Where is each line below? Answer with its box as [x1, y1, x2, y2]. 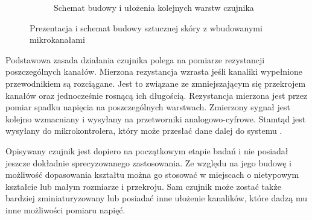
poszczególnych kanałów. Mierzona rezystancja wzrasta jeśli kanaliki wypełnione [5, 65, 303, 78]
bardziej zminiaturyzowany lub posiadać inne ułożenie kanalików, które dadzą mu [5, 192, 307, 204]
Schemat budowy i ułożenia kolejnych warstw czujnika [54, 1, 254, 13]
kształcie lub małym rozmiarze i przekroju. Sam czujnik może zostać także [5, 180, 281, 192]
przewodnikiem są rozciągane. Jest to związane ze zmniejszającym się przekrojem [5, 77, 306, 89]
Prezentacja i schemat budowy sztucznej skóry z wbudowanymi [30, 21, 263, 34]
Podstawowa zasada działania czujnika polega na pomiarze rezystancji [5, 53, 265, 66]
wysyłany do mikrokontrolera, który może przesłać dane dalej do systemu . [5, 124, 282, 137]
